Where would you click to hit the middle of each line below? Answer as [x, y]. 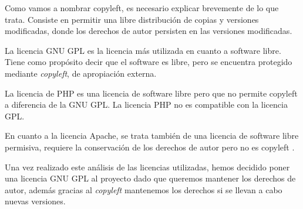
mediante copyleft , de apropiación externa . [81, 73]
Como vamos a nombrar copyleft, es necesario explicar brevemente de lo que [142, 8]
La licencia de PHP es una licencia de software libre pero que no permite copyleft [151, 93]
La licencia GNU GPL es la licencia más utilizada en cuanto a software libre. [143, 50]
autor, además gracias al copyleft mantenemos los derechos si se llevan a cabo [144, 189]
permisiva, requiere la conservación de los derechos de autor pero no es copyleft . [150, 147]
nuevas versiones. [35, 201]
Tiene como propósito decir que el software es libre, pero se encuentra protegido [149, 62]
